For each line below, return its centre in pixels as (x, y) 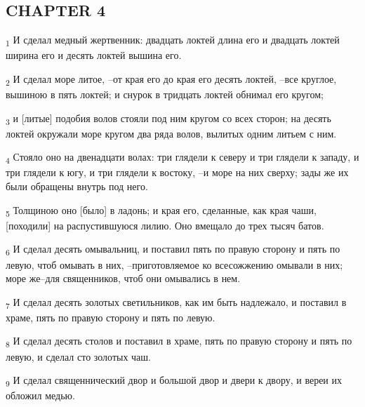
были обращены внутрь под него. (77, 186)
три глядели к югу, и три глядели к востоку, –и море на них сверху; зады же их (177, 172)
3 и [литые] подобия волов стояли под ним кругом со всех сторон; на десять (168, 119)
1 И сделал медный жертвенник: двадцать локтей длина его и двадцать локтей (173, 40)
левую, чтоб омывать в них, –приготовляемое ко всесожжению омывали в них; (174, 264)
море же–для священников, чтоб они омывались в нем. (123, 278)
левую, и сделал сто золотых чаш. (79, 356)
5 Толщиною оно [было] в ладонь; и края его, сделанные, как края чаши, (161, 211)
